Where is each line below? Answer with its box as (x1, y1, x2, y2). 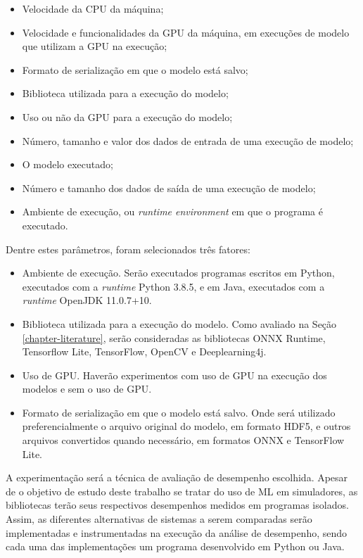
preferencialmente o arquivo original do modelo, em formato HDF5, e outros (22, 419, 351, 433)
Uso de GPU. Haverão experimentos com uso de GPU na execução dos (22, 367, 327, 382)
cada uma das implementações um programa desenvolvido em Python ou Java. (6, 539, 345, 554)
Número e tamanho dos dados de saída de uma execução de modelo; (22, 180, 316, 195)
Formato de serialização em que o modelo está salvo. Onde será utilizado (22, 405, 336, 419)
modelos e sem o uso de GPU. (22, 381, 152, 396)
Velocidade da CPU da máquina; (22, 1, 164, 15)
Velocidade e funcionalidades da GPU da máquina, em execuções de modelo (22, 25, 350, 39)
